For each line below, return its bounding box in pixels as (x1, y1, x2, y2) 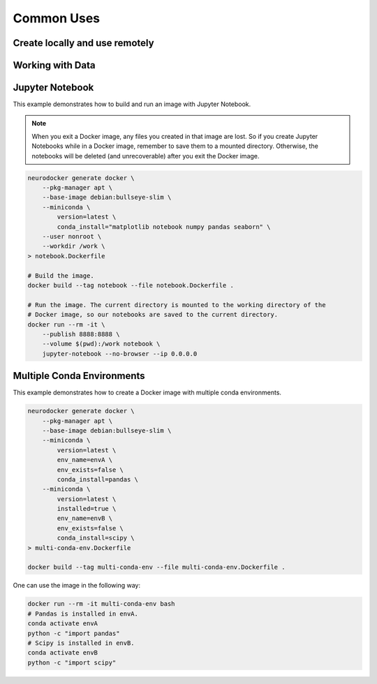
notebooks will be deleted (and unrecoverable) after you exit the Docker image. (31, 151, 260, 160)
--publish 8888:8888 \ (42, 330, 120, 338)
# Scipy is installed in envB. (27, 639, 135, 647)
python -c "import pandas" (27, 629, 120, 637)
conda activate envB (27, 649, 98, 657)
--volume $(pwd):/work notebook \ (42, 340, 161, 348)
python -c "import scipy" (27, 658, 117, 667)
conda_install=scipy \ (57, 534, 135, 542)
